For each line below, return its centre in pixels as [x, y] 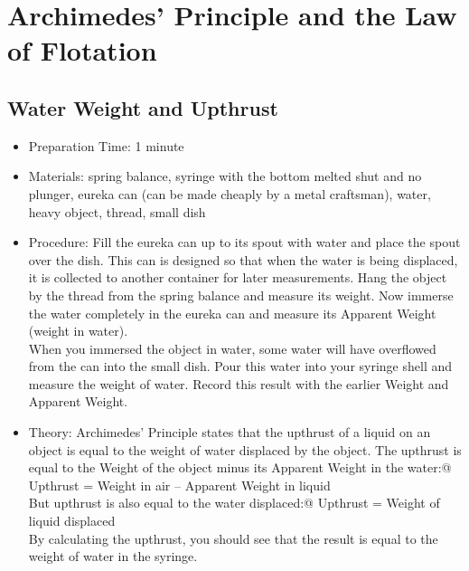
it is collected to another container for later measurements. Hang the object [238, 277]
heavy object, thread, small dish [117, 211]
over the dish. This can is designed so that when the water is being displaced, [243, 259]
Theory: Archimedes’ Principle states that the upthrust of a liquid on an [230, 432]
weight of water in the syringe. [113, 556]
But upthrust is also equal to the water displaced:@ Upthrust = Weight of [234, 503]
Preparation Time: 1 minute [106, 145]
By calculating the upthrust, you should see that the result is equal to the [233, 538]
